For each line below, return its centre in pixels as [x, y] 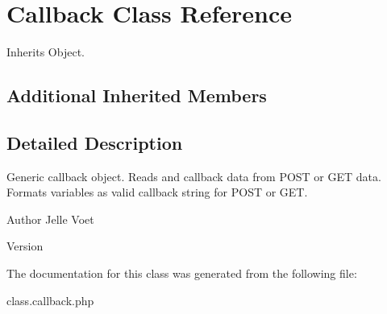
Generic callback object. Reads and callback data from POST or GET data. [194, 176]
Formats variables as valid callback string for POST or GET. [157, 192]
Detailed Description [95, 142]
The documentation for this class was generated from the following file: [182, 273]
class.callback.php [50, 300]
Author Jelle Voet [50, 219]
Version [25, 246]
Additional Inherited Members [137, 95]
